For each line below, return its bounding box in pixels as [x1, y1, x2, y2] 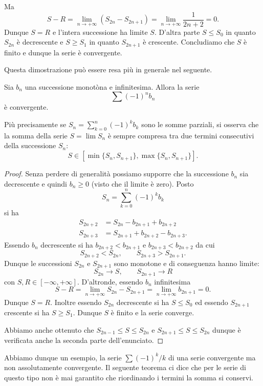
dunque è [212, 324, 241, 335]
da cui [195, 239, 215, 250]
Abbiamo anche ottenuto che [4, 324, 94, 335]
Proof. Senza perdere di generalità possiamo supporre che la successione [4, 168, 229, 179]
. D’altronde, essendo [77, 276, 143, 287]
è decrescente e [16, 36, 63, 47]
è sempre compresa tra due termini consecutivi [107, 130, 254, 140]
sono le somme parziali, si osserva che [141, 119, 259, 130]
